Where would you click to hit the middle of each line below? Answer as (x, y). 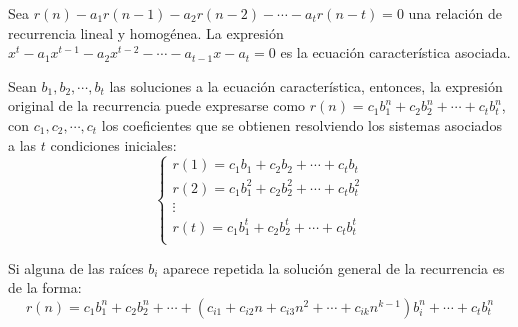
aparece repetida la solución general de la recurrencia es (334, 267)
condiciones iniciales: (113, 144)
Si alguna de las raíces (76, 267)
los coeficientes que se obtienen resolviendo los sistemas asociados (301, 124)
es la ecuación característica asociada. (395, 52)
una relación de (455, 13)
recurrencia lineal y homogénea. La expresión (146, 32)
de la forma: (45, 287)
